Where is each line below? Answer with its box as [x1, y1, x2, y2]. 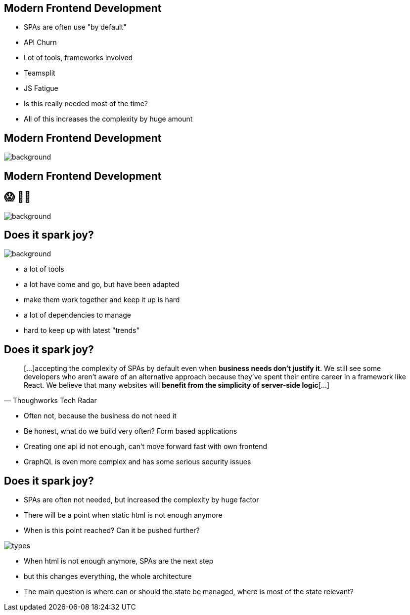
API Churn [24, 38, 57, 47]
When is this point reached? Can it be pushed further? [24, 526, 200, 535]
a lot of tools [24, 265, 64, 274]
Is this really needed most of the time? [24, 99, 148, 108]
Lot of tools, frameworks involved [24, 53, 133, 62]
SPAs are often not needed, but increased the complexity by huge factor [24, 495, 259, 504]
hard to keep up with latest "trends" [24, 326, 139, 335]
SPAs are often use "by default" [24, 23, 127, 32]
